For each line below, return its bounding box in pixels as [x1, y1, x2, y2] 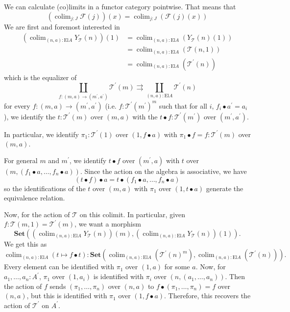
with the [132, 111, 158, 121]
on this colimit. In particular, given [79, 209, 186, 219]
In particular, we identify [4, 129, 79, 139]
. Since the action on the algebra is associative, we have [80, 166, 247, 176]
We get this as [4, 238, 47, 249]
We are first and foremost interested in [4, 21, 120, 31]
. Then [225, 271, 245, 282]
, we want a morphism [74, 219, 141, 229]
